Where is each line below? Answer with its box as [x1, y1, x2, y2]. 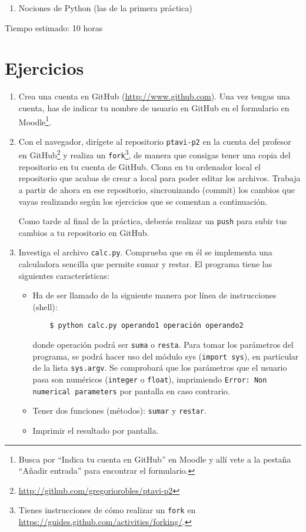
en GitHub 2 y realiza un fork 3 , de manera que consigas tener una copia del [18, 147, 291, 161]
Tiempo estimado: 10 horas [5, 21, 103, 34]
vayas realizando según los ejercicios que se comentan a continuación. [18, 195, 268, 207]
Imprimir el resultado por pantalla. [32, 424, 159, 436]
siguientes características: [18, 269, 109, 281]
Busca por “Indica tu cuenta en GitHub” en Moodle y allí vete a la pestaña [18, 453, 291, 465]
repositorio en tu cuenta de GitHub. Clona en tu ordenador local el [18, 160, 261, 172]
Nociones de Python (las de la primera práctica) [18, 2, 192, 14]
